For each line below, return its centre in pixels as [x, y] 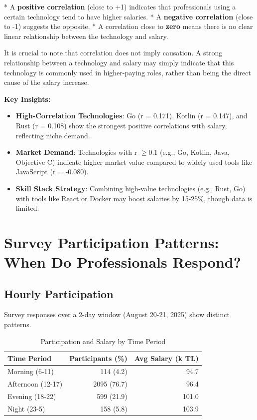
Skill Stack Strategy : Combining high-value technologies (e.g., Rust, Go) [130, 188]
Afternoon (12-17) [35, 383]
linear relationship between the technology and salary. [86, 36]
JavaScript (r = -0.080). [52, 172]
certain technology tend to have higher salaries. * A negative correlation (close [128, 16]
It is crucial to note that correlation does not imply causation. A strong [113, 53]
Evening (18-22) [32, 396]
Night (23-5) [26, 408]
